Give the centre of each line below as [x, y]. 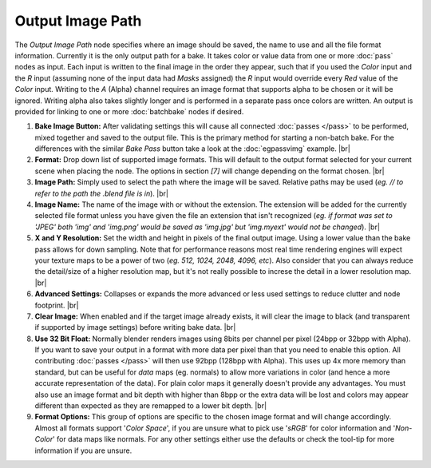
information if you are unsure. [83, 450]
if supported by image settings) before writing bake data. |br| [135, 327]
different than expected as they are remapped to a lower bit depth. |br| [151, 406]
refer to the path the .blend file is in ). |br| [102, 193]
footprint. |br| [57, 305]
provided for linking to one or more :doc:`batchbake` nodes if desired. [129, 111]
